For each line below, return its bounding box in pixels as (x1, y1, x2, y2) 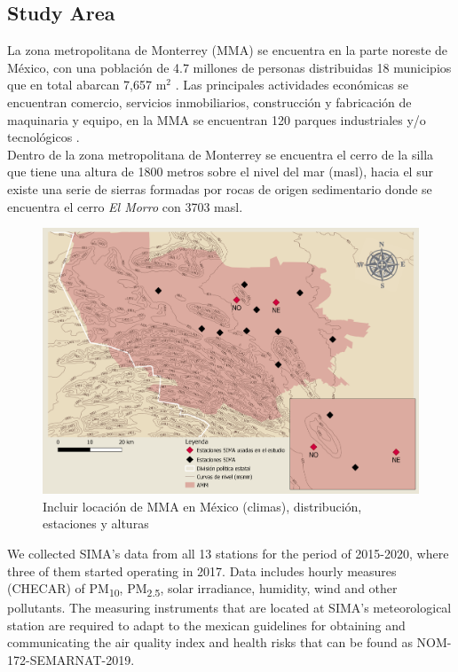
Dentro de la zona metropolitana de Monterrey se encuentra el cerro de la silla (7, 145, 434, 163)
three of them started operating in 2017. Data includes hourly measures (7, 561, 397, 580)
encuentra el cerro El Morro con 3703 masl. (7, 197, 243, 215)
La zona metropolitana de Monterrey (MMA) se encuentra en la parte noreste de (7, 41, 448, 59)
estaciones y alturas (43, 514, 149, 533)
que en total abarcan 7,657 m (7, 75, 167, 94)
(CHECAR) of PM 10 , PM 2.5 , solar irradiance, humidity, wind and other (7, 579, 398, 599)
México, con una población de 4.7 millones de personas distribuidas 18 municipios (7, 58, 452, 76)
